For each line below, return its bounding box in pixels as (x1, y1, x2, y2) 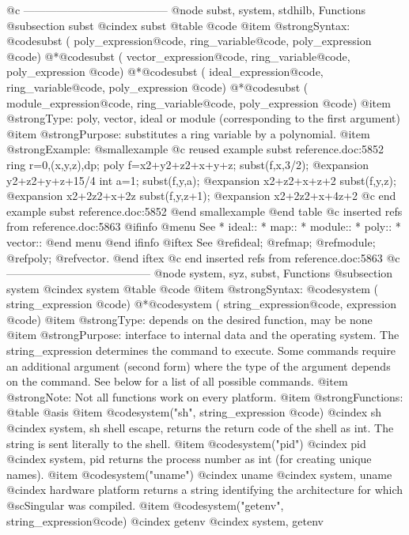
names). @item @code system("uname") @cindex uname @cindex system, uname (6, 465, 392, 482)
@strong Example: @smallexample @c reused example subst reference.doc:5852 (6, 141, 384, 157)
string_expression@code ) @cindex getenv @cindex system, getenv (6, 512, 324, 529)
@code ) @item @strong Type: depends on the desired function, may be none (6, 311, 373, 327)
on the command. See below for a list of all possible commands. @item (6, 373, 348, 390)
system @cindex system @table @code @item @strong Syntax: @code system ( (6, 280, 378, 296)
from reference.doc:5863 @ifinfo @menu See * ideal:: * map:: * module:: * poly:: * (6, 218, 401, 235)
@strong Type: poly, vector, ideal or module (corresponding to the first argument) (6, 110, 400, 126)
